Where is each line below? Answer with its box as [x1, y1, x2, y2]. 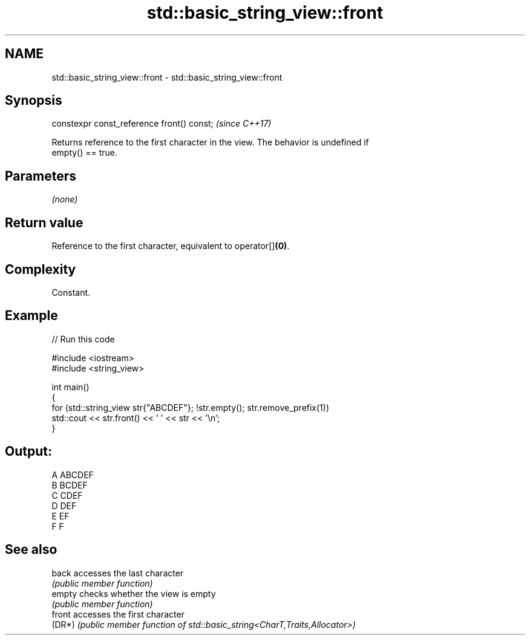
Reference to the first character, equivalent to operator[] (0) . [51, 241, 290, 252]
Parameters [5, 168, 76, 184]
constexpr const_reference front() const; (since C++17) [51, 118, 272, 129]
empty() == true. [51, 147, 118, 158]
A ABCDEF [51, 469, 94, 480]
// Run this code [51, 333, 115, 344]
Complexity [5, 261, 76, 277]
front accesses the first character [51, 608, 185, 619]
